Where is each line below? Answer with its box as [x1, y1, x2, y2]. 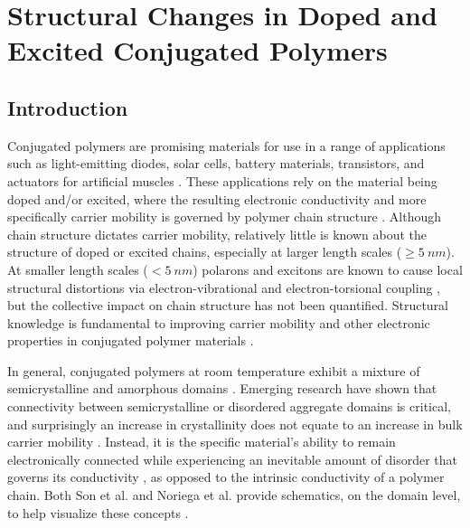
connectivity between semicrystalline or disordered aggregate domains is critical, [7, 397, 451, 416]
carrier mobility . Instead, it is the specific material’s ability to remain [7, 432, 396, 451]
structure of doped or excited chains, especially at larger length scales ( [7, 242, 402, 261]
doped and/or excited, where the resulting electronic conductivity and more [7, 189, 427, 208]
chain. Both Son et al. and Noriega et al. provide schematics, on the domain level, [7, 486, 461, 504]
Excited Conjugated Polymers [7, 32, 388, 69]
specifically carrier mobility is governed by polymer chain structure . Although [7, 207, 442, 226]
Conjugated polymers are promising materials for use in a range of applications [7, 136, 446, 155]
